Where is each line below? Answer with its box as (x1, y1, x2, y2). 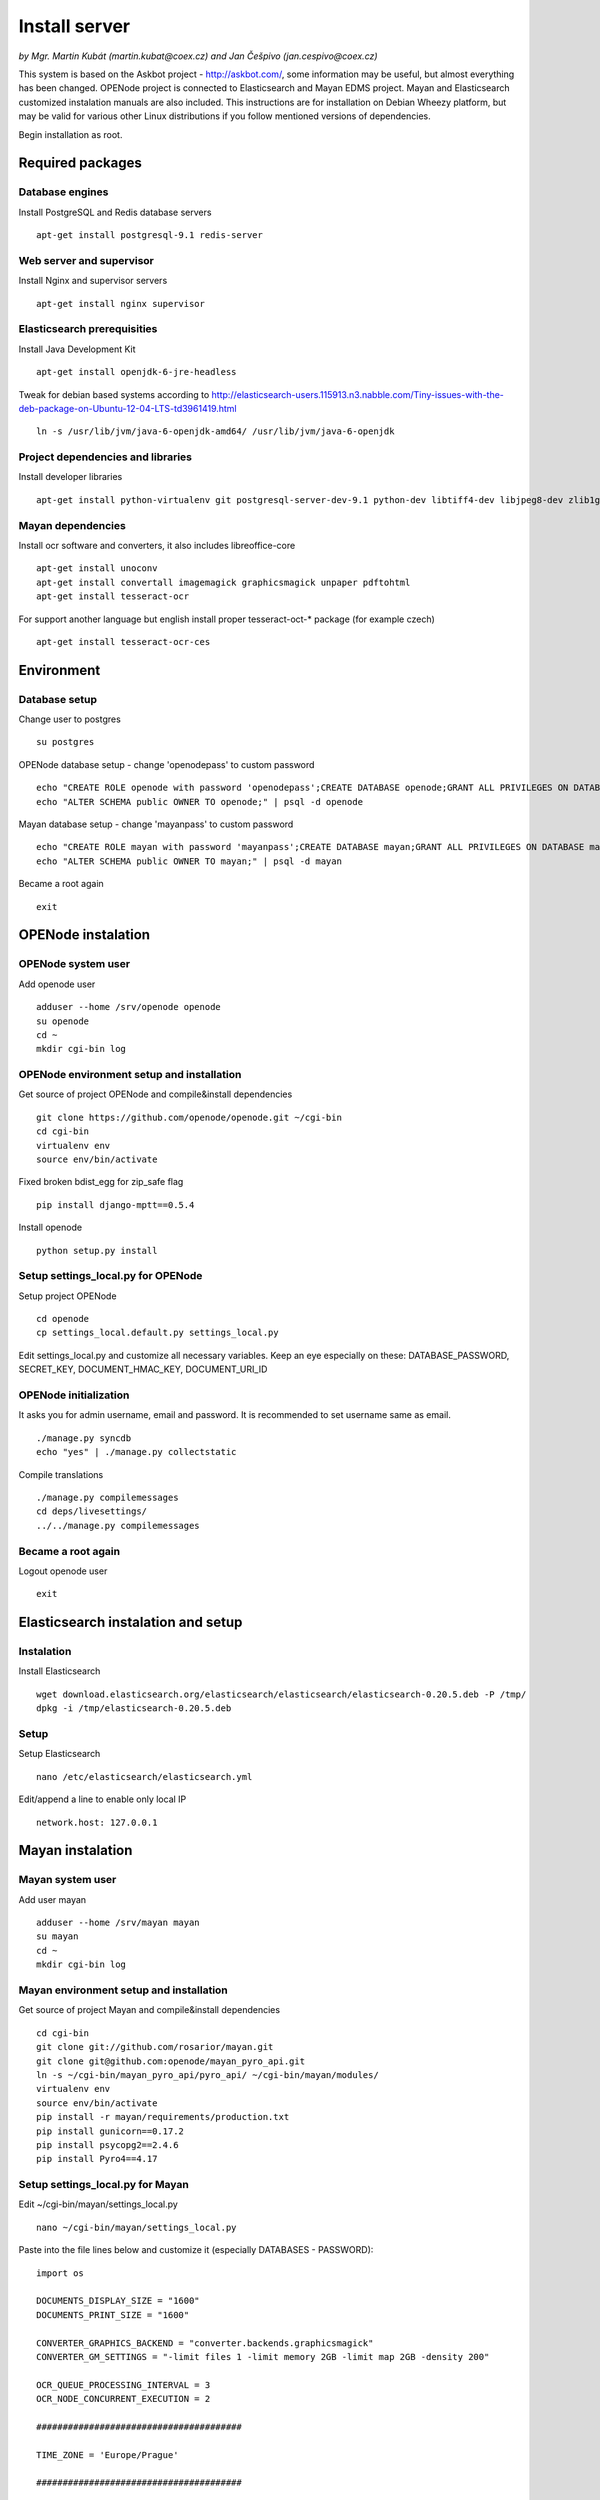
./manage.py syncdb (36, 1432, 132, 1444)
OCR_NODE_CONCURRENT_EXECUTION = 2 (36, 2393, 211, 2405)
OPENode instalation (18, 926, 150, 944)
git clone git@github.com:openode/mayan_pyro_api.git (36, 2055, 305, 2067)
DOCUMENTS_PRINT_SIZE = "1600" (36, 2309, 190, 2320)
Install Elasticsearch (18, 1665, 101, 1677)
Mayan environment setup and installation (18, 1983, 229, 1997)
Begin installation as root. (18, 128, 123, 140)
